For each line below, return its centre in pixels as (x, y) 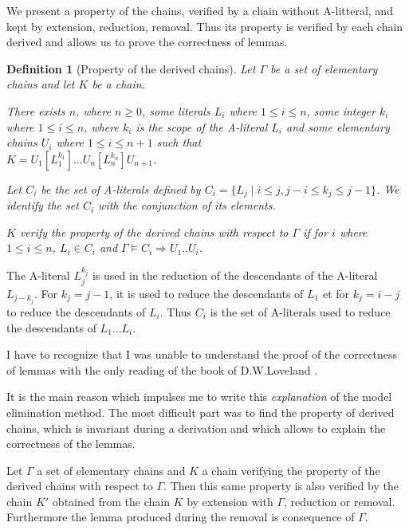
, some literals (176, 110)
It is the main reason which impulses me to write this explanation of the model (199, 397)
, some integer (341, 110)
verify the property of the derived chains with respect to (154, 232)
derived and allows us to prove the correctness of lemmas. (147, 42)
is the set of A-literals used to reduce (300, 311)
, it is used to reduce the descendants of (206, 293)
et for (336, 293)
